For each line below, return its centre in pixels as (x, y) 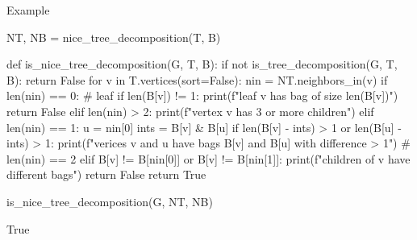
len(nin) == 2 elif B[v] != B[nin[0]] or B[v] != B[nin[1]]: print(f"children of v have (208, 158)
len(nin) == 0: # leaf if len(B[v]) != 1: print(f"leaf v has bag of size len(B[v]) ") (202, 95)
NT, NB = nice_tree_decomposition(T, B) (114, 37)
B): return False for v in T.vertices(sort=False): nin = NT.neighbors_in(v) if (197, 79)
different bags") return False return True (106, 174)
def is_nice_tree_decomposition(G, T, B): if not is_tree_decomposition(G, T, (202, 64)
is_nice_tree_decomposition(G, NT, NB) (110, 201)
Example (28, 10)
